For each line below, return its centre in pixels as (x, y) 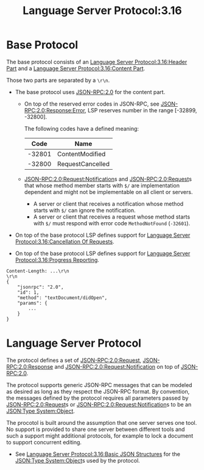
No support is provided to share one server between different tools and (96, 429)
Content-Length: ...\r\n (38, 271)
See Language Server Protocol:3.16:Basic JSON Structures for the (98, 454)
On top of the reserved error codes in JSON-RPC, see (92, 104)
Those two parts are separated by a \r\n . (58, 80)
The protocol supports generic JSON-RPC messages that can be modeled (99, 385)
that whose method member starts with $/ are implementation (102, 185)
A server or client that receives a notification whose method (108, 204)
